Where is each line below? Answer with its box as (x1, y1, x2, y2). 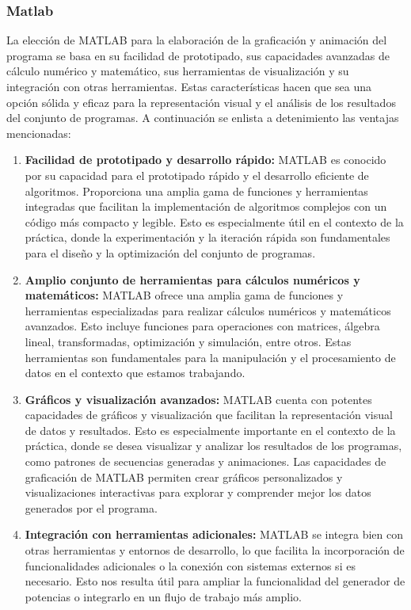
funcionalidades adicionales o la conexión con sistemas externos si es (25, 557, 356, 574)
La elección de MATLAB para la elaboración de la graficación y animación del (6, 32, 387, 48)
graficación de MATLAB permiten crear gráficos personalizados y (25, 468, 343, 485)
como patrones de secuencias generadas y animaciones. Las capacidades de (25, 453, 386, 470)
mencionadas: (6, 124, 71, 141)
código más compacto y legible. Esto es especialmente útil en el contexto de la (25, 213, 404, 230)
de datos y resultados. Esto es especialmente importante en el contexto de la (25, 421, 396, 438)
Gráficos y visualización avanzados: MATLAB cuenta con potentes (25, 391, 372, 407)
